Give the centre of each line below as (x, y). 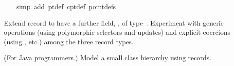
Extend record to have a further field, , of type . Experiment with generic (114, 22)
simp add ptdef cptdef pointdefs (66, 6)
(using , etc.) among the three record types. (69, 41)
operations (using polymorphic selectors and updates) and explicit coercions (117, 32)
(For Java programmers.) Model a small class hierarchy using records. (108, 58)
